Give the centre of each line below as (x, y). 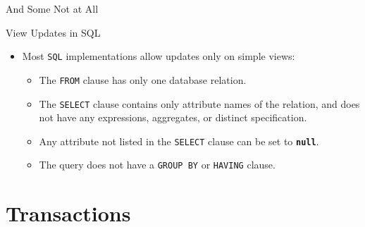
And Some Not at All (52, 8)
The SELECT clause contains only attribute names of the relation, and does (199, 103)
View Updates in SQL (53, 32)
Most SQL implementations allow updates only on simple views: (159, 56)
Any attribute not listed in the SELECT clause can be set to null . (179, 141)
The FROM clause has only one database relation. (143, 79)
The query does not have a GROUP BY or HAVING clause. (157, 165)
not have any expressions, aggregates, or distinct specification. (173, 117)
